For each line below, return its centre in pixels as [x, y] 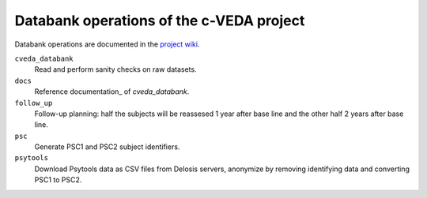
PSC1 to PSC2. [58, 180]
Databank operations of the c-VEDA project [160, 21]
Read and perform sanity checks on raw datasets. [115, 69]
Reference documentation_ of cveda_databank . [112, 92]
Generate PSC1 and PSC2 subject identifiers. [107, 147]
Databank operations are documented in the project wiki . [107, 44]
